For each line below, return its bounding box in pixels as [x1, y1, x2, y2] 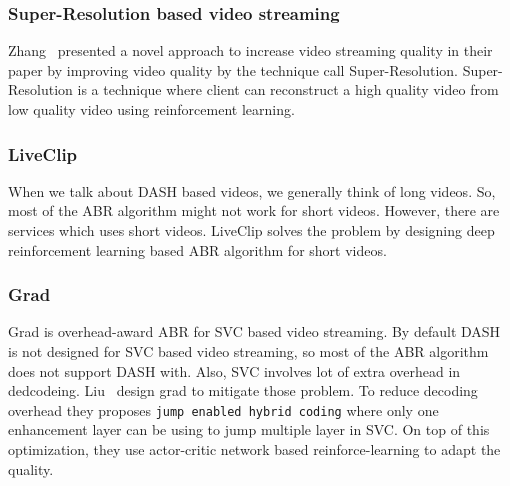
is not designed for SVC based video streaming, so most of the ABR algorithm [8, 341, 489, 361]
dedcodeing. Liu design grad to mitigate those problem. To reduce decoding [8, 380, 478, 401]
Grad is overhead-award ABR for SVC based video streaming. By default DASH [8, 321, 501, 342]
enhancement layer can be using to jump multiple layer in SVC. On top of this [8, 419, 490, 440]
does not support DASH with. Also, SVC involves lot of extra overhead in [8, 360, 461, 381]
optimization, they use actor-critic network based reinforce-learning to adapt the [8, 439, 501, 460]
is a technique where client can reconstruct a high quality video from [77, 79, 499, 100]
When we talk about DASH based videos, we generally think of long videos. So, [8, 180, 496, 201]
